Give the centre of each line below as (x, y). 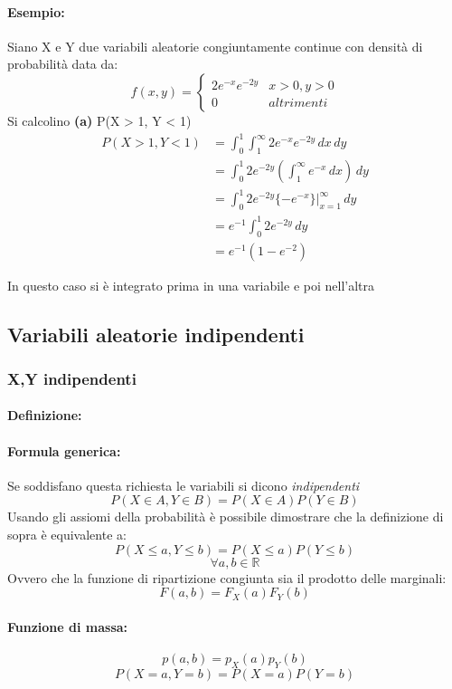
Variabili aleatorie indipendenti (156, 334)
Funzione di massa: (68, 626)
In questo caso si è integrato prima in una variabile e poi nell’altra (191, 285)
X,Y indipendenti (72, 378)
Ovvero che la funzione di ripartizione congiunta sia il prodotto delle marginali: (227, 577)
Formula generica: (64, 450)
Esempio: (36, 11)
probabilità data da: (63, 64)
